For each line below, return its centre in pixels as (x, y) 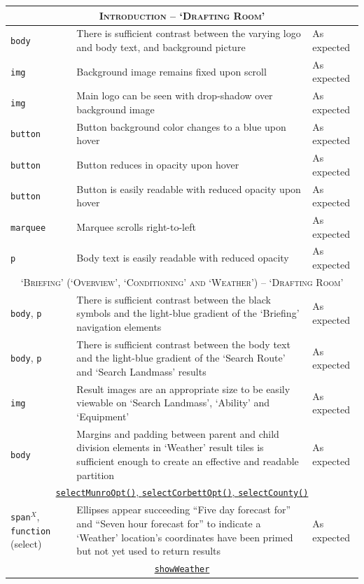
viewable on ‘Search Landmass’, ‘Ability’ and (173, 403)
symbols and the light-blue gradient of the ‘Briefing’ (188, 313)
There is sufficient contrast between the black (174, 299)
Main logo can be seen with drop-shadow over (175, 95)
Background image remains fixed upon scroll (171, 71)
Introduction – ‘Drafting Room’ (182, 15)
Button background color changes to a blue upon (181, 126)
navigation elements (119, 326)
